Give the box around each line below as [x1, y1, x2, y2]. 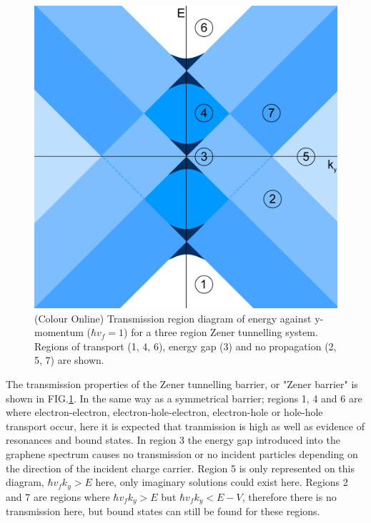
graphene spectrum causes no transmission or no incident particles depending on [6, 446, 358, 461]
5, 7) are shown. [34, 352, 104, 367]
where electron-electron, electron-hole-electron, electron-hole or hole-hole [6, 405, 323, 420]
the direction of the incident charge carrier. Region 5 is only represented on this [6, 460, 355, 475]
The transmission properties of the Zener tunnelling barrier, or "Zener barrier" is [6, 376, 358, 391]
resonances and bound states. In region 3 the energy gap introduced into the [6, 432, 340, 447]
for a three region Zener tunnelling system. [131, 325, 318, 340]
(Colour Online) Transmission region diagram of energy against [34, 310, 312, 325]
